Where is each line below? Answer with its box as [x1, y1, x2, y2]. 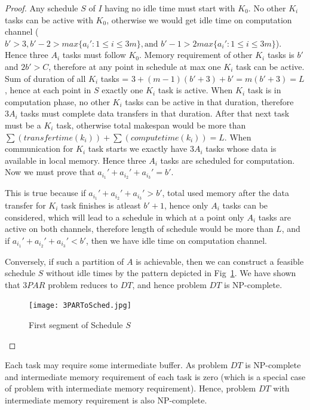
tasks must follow [62, 48, 126, 61]
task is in [247, 84, 281, 96]
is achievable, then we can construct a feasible [136, 255, 304, 267]
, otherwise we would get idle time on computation [106, 13, 292, 26]
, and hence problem [132, 278, 207, 290]
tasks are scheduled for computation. [160, 154, 295, 166]
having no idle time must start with [105, 2, 235, 14]
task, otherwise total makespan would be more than [56, 118, 246, 131]
